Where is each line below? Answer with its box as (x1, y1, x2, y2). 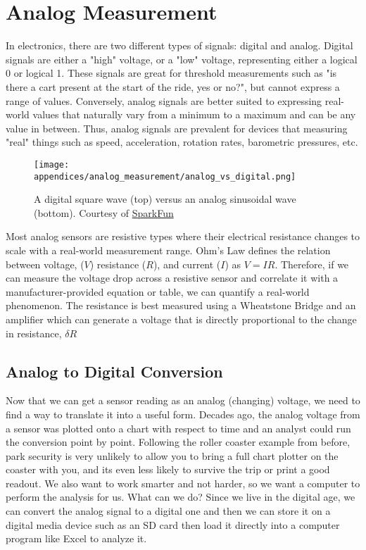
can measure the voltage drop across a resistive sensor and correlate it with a (6, 270, 339, 285)
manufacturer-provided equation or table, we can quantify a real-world (6, 284, 310, 299)
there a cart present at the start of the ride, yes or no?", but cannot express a (6, 79, 340, 94)
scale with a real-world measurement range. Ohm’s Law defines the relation (6, 242, 331, 257)
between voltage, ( (6, 256, 84, 271)
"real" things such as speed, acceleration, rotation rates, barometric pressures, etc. (6, 135, 358, 149)
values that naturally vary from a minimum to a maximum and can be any (32, 107, 356, 122)
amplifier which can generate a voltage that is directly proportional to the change (6, 311, 357, 326)
